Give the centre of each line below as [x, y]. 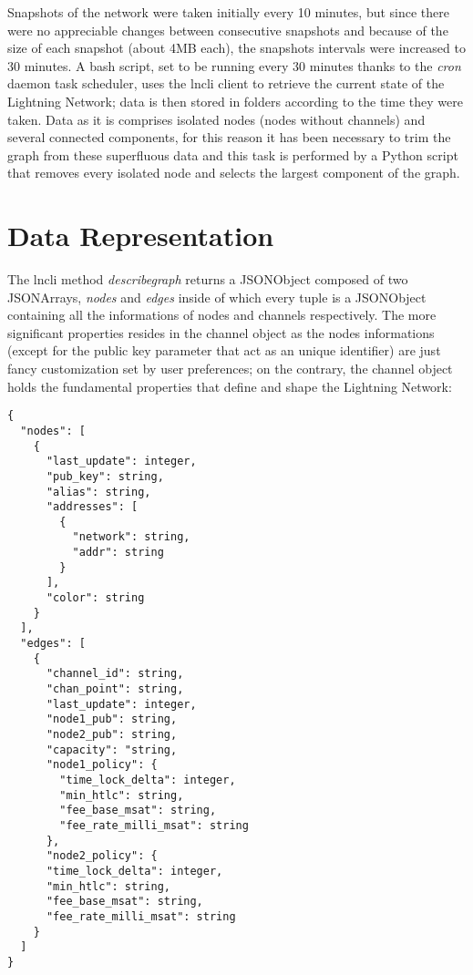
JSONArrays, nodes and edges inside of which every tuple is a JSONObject [217, 297]
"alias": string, [98, 492]
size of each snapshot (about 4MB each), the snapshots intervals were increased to [236, 48]
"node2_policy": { [102, 856]
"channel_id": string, [115, 674]
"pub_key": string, [105, 476]
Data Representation [141, 236]
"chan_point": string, [115, 689]
